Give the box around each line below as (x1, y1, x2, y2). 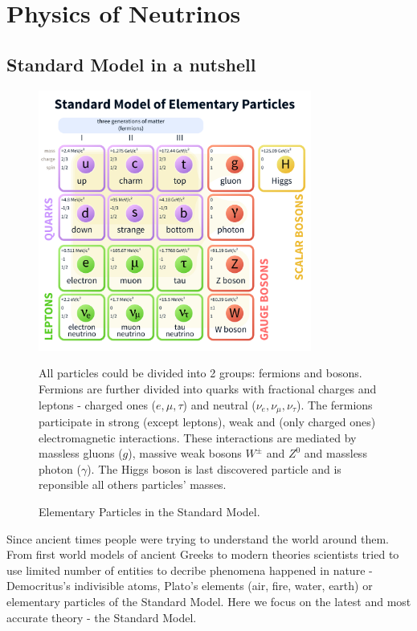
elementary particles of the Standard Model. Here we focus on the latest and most (6, 593, 411, 610)
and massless (304, 445, 367, 462)
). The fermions (296, 396, 373, 413)
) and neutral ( (182, 396, 256, 413)
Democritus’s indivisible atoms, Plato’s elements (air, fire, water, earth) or (6, 577, 373, 594)
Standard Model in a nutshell (6, 51, 256, 76)
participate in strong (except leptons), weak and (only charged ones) (39, 413, 376, 430)
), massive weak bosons (128, 445, 242, 462)
